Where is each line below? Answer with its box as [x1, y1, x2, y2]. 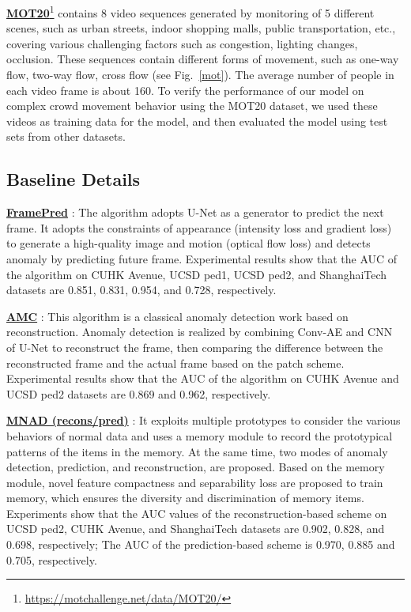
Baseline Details [6, 167, 141, 191]
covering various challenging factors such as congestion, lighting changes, [6, 35, 358, 51]
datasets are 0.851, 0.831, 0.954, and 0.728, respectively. [6, 281, 277, 298]
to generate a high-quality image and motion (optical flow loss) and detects [6, 235, 371, 251]
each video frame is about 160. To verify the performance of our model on [6, 81, 364, 98]
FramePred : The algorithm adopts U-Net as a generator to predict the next [6, 204, 384, 221]
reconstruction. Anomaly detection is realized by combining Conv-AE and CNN [6, 323, 393, 340]
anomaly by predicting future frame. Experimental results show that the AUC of [6, 250, 398, 266]
